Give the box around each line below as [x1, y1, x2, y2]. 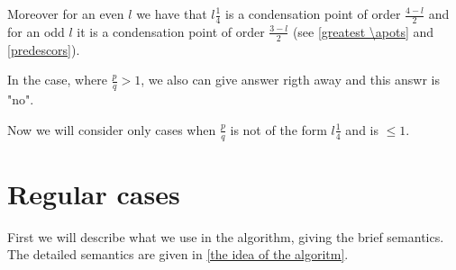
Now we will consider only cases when [7, 120, 216, 139]
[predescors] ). [7, 40, 80, 58]
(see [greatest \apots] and [292, 22, 434, 40]
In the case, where [7, 70, 107, 89]
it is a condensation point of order [77, 22, 265, 40]
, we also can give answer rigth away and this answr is [141, 70, 440, 89]
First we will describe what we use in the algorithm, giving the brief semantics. [7, 227, 444, 246]
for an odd [7, 22, 65, 40]
